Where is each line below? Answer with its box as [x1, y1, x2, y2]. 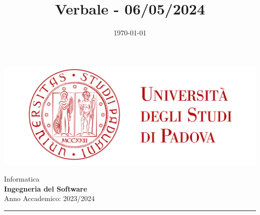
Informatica [4, 174, 39, 184]
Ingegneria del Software [4, 183, 87, 194]
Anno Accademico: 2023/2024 [4, 193, 95, 204]
